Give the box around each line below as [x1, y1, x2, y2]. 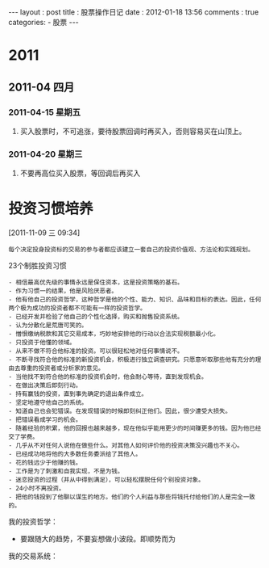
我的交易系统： [8, 551, 58, 561]
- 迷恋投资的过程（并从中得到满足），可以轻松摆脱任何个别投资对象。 [8, 476, 205, 484]
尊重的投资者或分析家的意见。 [19, 364, 105, 372]
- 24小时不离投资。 [8, 485, 65, 493]
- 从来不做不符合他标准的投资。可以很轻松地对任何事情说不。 [8, 347, 184, 356]
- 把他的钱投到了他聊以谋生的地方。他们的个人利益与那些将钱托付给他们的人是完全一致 [8, 493, 255, 502]
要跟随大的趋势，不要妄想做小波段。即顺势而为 [19, 534, 176, 544]
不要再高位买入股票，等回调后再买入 [19, 168, 141, 179]
